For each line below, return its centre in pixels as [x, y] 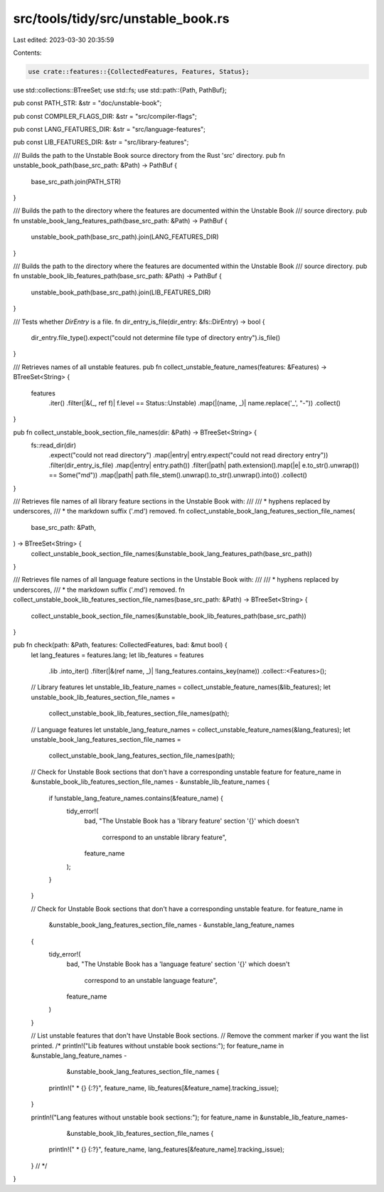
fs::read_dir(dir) [54, 445]
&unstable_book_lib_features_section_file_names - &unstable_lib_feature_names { [150, 782]
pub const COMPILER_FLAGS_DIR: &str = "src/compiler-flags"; [105, 116]
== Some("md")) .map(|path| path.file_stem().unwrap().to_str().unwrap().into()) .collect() [178, 475]
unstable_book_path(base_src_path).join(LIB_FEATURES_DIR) [121, 292]
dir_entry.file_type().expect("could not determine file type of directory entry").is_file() [156, 337]
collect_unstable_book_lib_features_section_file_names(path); [139, 713]
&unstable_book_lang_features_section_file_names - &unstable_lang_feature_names [172, 925]
